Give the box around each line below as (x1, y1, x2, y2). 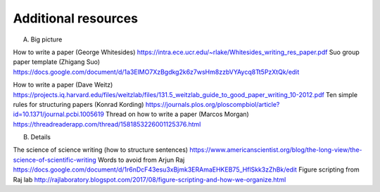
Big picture (30, 35, 63, 44)
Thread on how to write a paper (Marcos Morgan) (106, 110, 249, 119)
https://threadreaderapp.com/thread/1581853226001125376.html (13, 120, 201, 128)
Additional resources (13, 11, 139, 26)
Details (30, 133, 51, 141)
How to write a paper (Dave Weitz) (13, 81, 113, 89)
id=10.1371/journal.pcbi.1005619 (13, 110, 105, 119)
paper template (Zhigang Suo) (13, 58, 101, 66)
